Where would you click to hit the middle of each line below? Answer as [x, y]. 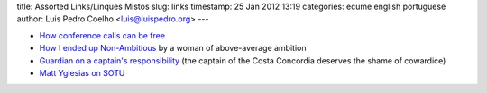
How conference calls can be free [102, 35]
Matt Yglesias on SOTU [82, 72]
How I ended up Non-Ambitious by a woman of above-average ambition [173, 48]
